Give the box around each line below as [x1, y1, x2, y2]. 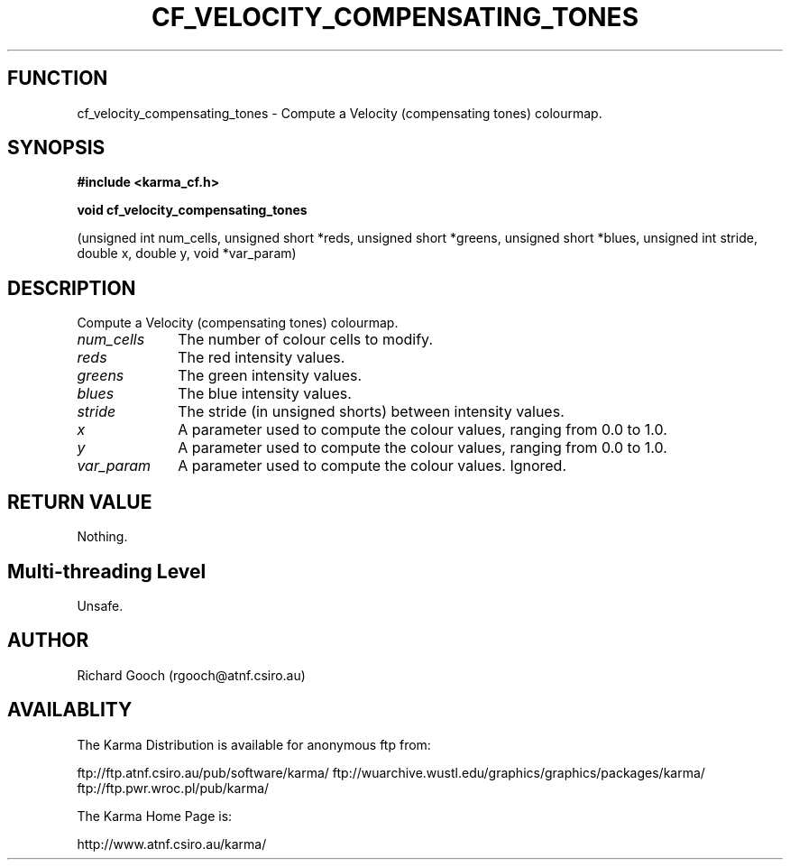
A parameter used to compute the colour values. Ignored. [178, 457, 567, 475]
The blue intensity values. [178, 384, 352, 403]
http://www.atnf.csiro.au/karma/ [77, 835, 267, 852]
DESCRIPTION [7, 276, 136, 300]
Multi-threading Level [7, 559, 207, 583]
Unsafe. [77, 597, 124, 613]
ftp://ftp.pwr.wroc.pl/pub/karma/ [77, 779, 270, 796]
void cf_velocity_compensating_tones [77, 202, 308, 218]
